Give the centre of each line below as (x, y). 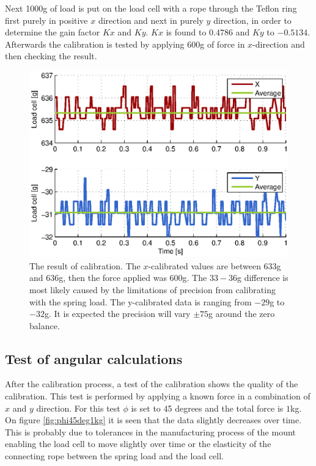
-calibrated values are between (204, 265)
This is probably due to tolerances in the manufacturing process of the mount (150, 431)
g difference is (263, 278)
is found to (186, 32)
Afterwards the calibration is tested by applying (95, 44)
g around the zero (242, 314)
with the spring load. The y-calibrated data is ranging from (141, 301)
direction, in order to (252, 20)
